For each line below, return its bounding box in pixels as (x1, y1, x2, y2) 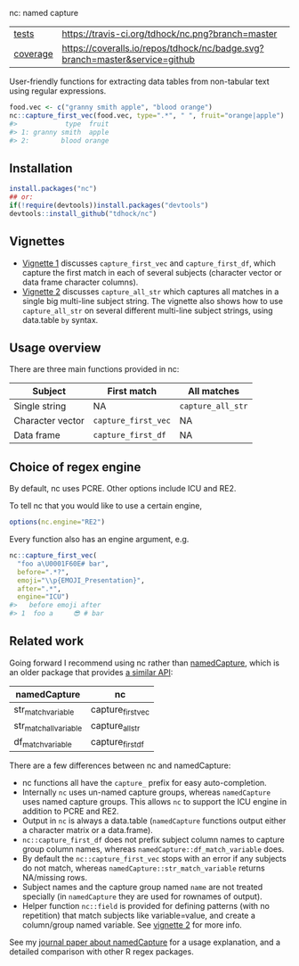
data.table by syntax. (21, 314, 99, 325)
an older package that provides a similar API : (9, 666, 174, 677)
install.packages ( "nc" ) (9, 185, 98, 194)
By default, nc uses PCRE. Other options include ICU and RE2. (9, 483, 237, 494)
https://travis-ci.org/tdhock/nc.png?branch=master (61, 28, 278, 39)
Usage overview (9, 340, 101, 355)
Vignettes (9, 234, 65, 249)
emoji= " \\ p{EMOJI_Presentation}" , (17, 575, 145, 585)
